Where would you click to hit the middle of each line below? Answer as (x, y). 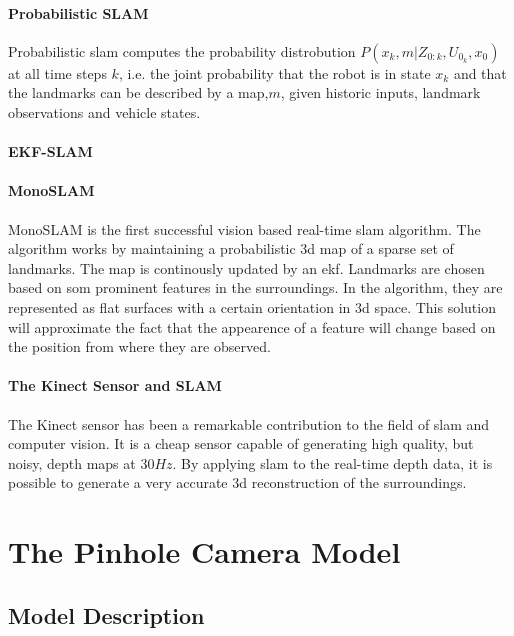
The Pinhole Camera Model (204, 551)
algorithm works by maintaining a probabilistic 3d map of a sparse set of (231, 248)
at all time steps (57, 72)
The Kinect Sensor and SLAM (115, 385)
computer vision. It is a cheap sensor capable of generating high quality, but (241, 443)
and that (480, 72)
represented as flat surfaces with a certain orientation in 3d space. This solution (252, 306)
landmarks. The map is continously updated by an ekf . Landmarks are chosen (246, 267)
